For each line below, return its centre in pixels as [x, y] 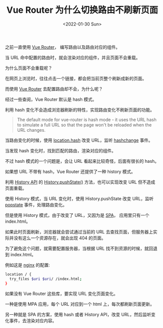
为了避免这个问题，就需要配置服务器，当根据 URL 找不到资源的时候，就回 [79, 248]
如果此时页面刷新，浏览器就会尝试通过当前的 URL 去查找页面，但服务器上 [79, 232]
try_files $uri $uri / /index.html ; [46, 279]
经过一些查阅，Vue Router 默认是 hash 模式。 [51, 99]
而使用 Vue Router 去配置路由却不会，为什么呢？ [54, 89]
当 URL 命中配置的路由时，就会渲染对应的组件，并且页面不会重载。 [73, 58]
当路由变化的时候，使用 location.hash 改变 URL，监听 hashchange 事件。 [79, 140]
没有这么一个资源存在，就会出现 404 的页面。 [60, 238]
